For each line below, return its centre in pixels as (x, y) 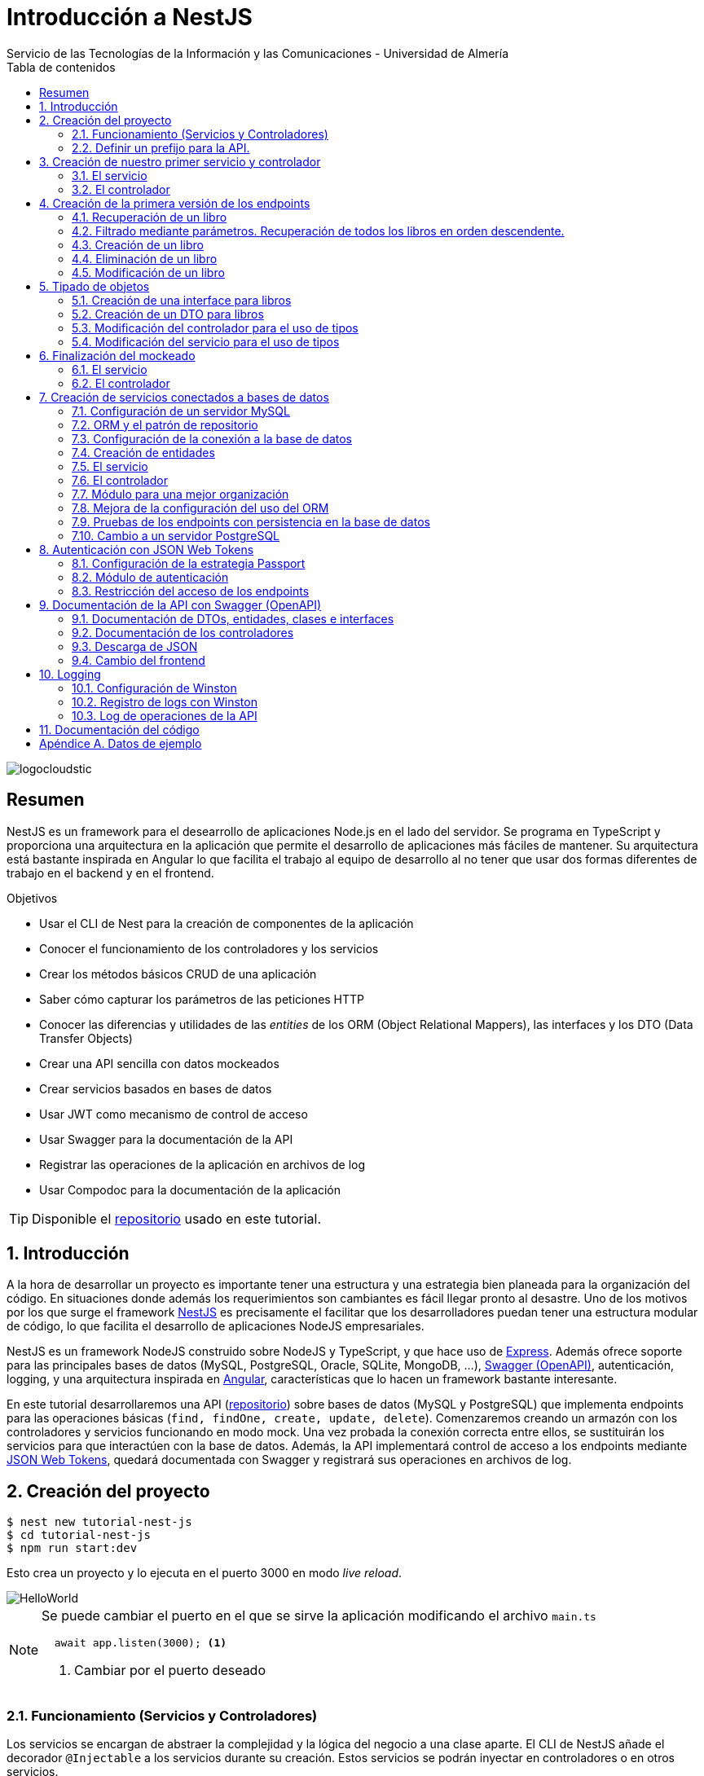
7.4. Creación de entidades (143, 452)
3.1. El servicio (110, 175)
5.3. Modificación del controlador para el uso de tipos (215, 328)
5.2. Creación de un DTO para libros (168, 314)
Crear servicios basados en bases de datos (156, 1088)
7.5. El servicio (110, 466)
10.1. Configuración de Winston (154, 688)
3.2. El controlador (121, 189)
